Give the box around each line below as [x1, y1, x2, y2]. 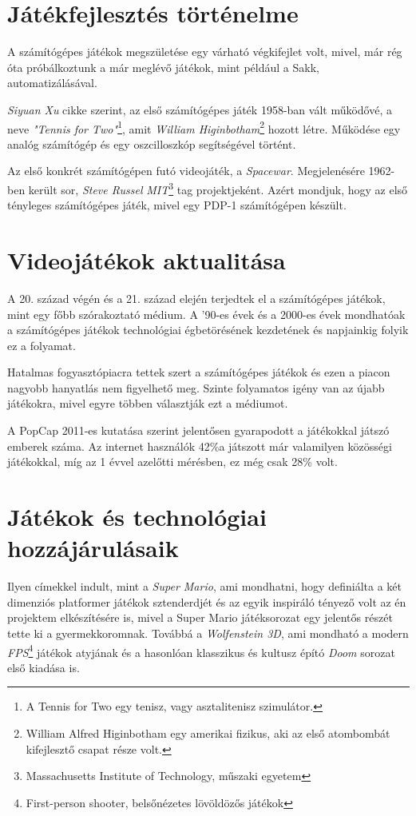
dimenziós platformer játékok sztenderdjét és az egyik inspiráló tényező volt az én [7, 593, 406, 610]
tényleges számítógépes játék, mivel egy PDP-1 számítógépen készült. [7, 197, 347, 213]
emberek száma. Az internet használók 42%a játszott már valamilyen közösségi [7, 437, 392, 454]
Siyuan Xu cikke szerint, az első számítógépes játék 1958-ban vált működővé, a [7, 101, 393, 117]
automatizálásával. [7, 74, 97, 91]
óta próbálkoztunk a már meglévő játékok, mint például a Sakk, [7, 58, 319, 75]
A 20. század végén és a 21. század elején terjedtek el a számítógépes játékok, [7, 289, 386, 306]
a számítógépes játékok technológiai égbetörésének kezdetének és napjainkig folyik [7, 321, 409, 338]
